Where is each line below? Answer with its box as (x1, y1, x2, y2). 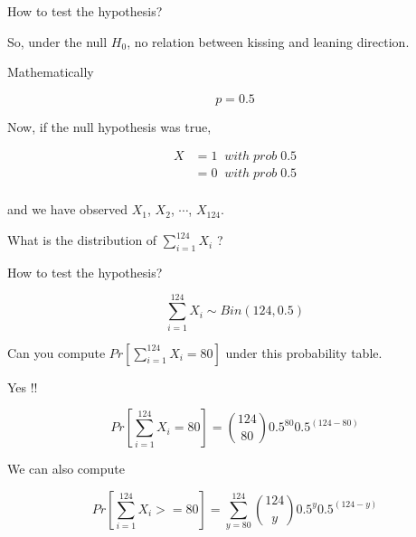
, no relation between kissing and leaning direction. (127, 32, 410, 51)
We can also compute (7, 459, 125, 478)
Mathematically (7, 62, 94, 81)
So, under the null (7, 32, 108, 51)
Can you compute (7, 343, 106, 362)
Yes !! (7, 377, 38, 396)
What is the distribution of (7, 231, 157, 250)
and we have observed (7, 200, 128, 219)
